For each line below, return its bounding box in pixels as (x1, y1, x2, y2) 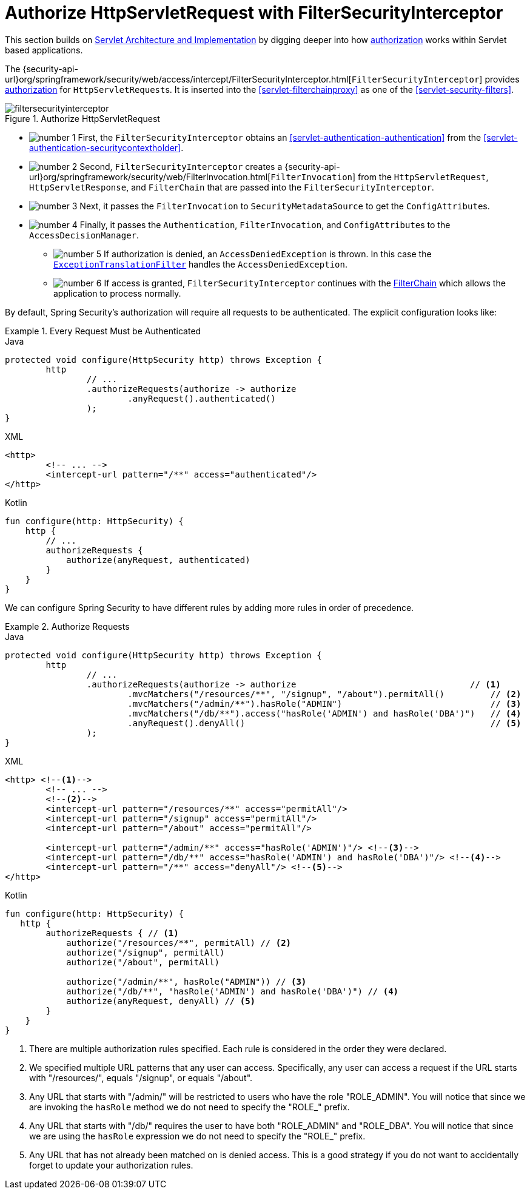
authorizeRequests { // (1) (45, 928, 179, 938)
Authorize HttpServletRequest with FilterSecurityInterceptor (5, 2, 503, 23)
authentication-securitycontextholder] (29, 142, 181, 153)
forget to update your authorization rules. (29, 1159, 193, 1170)
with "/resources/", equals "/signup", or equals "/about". (29, 1072, 253, 1083)
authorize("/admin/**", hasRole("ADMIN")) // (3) (66, 976, 307, 987)
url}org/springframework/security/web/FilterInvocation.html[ (29, 171, 271, 182)
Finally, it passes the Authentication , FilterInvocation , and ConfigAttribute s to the (79, 219, 451, 230)
